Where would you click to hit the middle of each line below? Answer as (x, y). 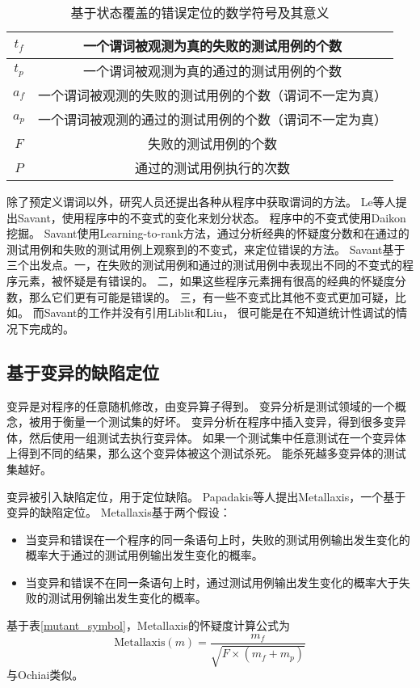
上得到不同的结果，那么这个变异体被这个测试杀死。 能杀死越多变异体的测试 (206, 453)
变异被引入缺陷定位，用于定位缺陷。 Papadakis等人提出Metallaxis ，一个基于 (206, 496)
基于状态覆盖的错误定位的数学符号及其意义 (200, 13)
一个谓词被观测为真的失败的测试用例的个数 (213, 46)
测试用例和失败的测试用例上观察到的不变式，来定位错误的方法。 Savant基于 (206, 249)
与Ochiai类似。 (45, 675)
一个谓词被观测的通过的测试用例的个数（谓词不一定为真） (213, 119)
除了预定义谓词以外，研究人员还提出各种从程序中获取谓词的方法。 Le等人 (201, 201)
